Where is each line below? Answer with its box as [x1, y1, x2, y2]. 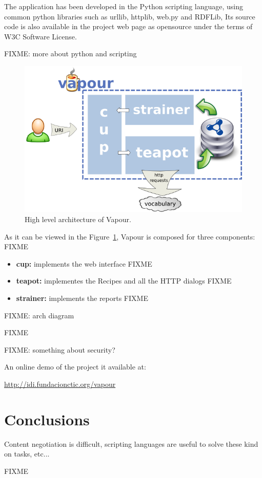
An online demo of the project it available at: [4, 361, 146, 372]
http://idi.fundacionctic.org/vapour [4, 378, 116, 389]
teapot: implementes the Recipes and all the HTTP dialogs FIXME [16, 275, 232, 286]
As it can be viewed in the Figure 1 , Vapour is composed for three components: [4, 231, 255, 242]
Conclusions [4, 408, 90, 429]
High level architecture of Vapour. [25, 213, 131, 224]
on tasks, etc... [4, 448, 50, 459]
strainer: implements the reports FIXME [16, 292, 148, 303]
